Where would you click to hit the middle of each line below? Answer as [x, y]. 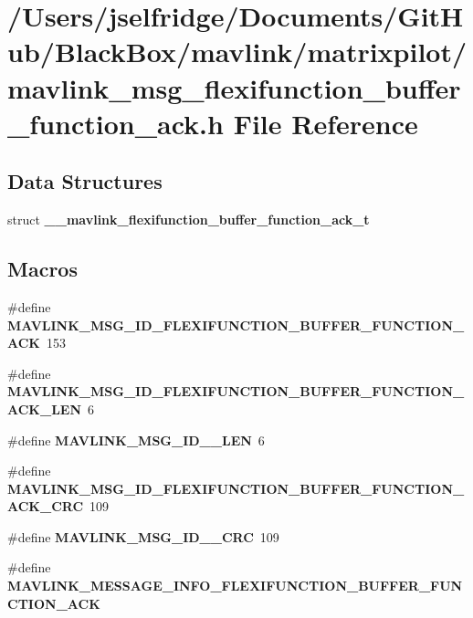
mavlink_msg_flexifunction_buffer [234, 87]
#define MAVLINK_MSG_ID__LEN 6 [136, 440]
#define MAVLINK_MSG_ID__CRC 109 [143, 536]
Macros [42, 269]
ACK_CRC [46, 506]
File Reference [326, 123]
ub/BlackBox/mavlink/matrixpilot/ [237, 52]
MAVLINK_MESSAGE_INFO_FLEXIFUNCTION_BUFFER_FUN [235, 586]
